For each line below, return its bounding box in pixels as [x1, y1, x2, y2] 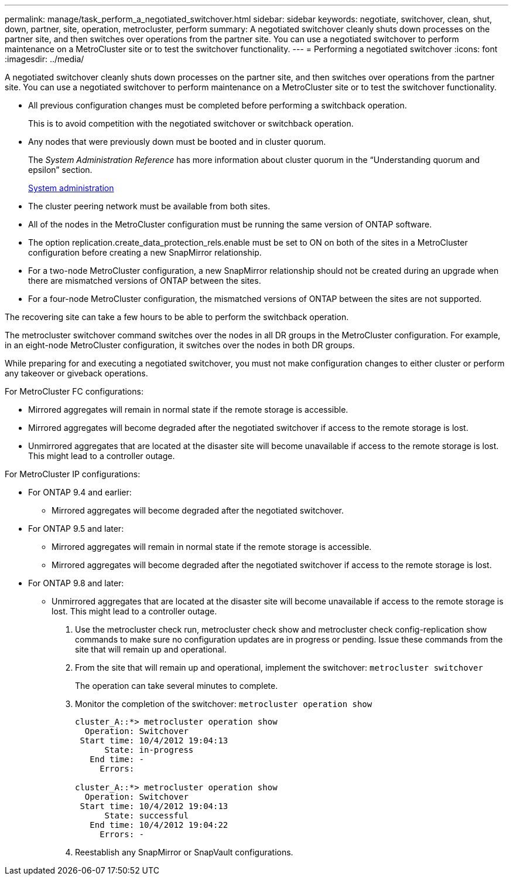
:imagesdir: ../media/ [5, 54, 84, 64]
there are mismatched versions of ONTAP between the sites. [28, 276, 261, 286]
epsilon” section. [28, 165, 93, 175]
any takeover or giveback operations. [5, 368, 148, 378]
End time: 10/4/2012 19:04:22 [90, 820, 228, 830]
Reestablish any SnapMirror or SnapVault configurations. [75, 847, 293, 857]
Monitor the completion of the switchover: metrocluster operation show [75, 699, 372, 709]
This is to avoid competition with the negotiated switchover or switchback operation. [28, 118, 354, 128]
